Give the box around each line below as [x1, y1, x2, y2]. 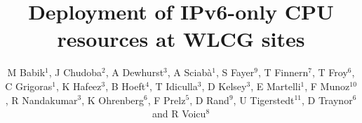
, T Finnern [257, 65, 309, 80]
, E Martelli [250, 78, 301, 93]
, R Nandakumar [5, 92, 78, 107]
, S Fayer [215, 65, 255, 80]
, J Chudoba [48, 65, 102, 80]
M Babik [7, 65, 46, 80]
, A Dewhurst [105, 65, 164, 80]
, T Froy [311, 65, 348, 80]
